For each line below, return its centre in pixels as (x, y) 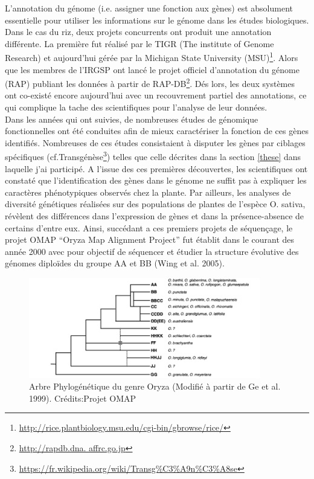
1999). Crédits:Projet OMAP (83, 398)
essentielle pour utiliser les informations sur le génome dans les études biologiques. (157, 20)
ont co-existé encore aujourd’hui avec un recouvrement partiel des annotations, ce (156, 95)
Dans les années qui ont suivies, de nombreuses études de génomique (132, 119)
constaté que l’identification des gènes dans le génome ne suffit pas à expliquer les (156, 180)
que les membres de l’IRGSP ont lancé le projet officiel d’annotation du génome (152, 69)
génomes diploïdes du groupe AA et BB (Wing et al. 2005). (115, 263)
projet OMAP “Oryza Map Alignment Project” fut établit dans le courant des (150, 240)
